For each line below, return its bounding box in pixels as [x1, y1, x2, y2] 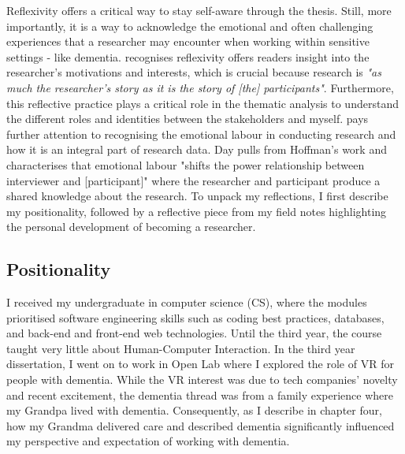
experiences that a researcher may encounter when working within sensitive [6, 33, 370, 50]
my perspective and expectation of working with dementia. [6, 433, 290, 449]
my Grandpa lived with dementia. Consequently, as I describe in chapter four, [6, 402, 382, 419]
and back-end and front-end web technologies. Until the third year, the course [6, 325, 382, 341]
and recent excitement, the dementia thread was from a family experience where [6, 386, 393, 403]
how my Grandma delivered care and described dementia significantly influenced [6, 417, 395, 434]
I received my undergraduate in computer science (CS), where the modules [6, 294, 367, 311]
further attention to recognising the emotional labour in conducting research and [6, 125, 396, 142]
